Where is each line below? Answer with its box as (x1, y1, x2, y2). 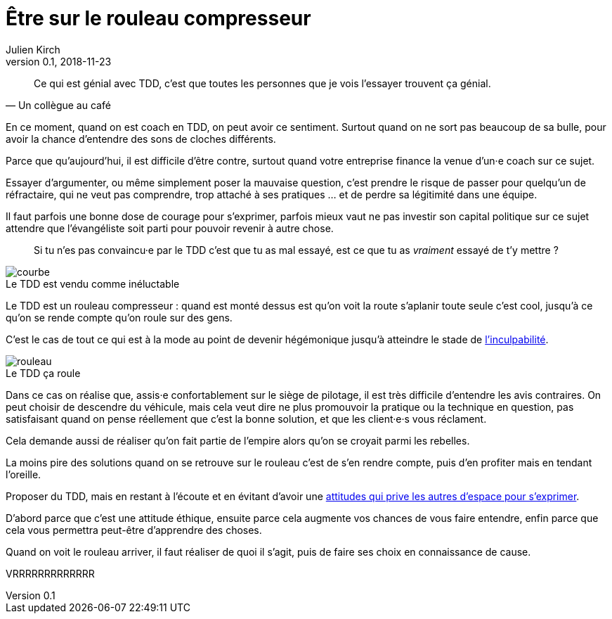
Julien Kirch (6, 43, 60, 56)
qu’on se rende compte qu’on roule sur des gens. (6, 311, 233, 324)
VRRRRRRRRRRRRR (6, 567, 95, 580)
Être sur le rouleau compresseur (6, 6, 311, 30)
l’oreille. (6, 468, 41, 480)
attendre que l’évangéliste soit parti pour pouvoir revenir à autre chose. (6, 222, 334, 234)
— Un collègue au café (6, 98, 111, 111)
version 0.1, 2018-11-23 (6, 55, 112, 68)
